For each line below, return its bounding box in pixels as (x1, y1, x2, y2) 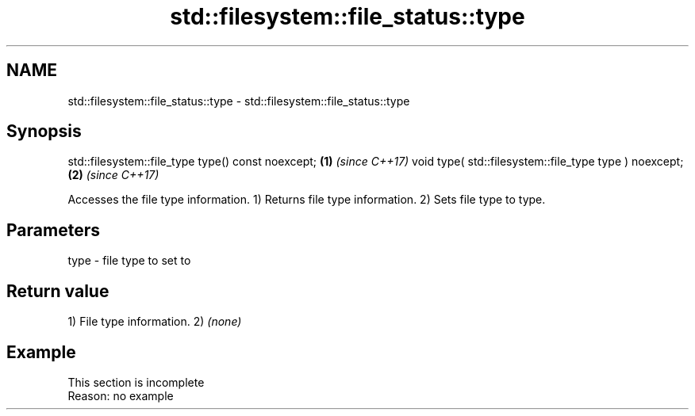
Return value (6, 281, 109, 301)
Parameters (6, 219, 100, 240)
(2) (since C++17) (67, 168, 159, 182)
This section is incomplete (67, 375, 205, 389)
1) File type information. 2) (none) (67, 315, 242, 329)
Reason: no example (67, 388, 174, 403)
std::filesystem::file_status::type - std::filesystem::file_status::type (67, 94, 410, 108)
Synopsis (6, 121, 82, 142)
